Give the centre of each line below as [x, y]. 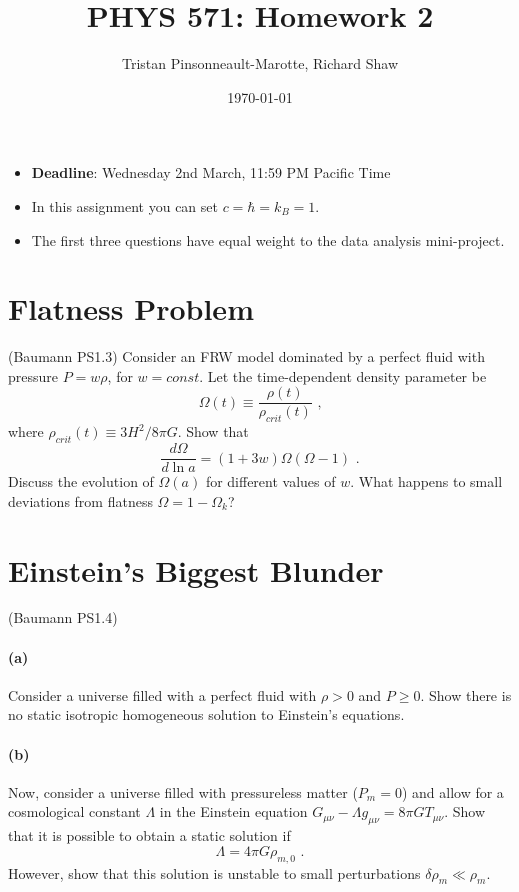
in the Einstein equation [233, 811]
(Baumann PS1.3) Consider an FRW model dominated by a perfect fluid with [246, 356]
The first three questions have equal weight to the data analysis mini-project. [268, 239]
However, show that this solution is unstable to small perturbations [214, 872]
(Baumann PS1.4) [63, 617]
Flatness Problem [131, 308]
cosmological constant [74, 811]
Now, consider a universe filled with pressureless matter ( [183, 791]
